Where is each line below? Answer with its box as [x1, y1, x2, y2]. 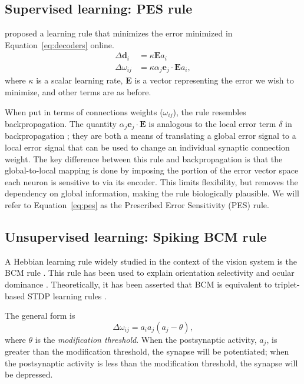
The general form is [5, 309, 75, 322]
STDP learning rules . [27, 289, 107, 302]
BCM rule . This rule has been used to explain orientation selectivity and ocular [5, 266, 295, 279]
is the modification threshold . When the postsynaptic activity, [35, 333, 257, 345]
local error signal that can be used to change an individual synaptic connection [5, 141, 290, 153]
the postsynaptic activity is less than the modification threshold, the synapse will [5, 356, 298, 369]
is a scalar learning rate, [36, 74, 123, 86]
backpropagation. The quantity [5, 118, 117, 129]
